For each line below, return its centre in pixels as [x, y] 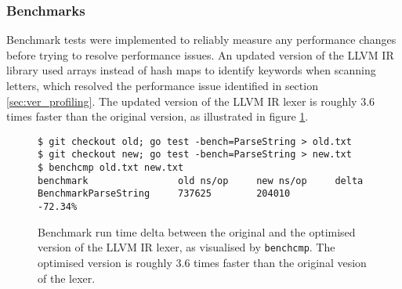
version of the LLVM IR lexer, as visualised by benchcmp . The [187, 247]
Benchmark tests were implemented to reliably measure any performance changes [201, 40]
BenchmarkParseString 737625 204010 [164, 194]
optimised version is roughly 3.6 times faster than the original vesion [202, 262]
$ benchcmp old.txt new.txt [111, 168]
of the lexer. [67, 278]
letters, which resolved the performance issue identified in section [162, 85]
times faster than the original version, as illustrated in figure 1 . [158, 116]
